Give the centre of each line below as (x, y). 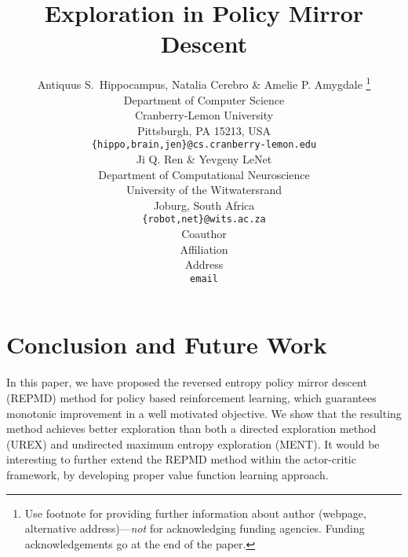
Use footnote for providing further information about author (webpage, (195, 513)
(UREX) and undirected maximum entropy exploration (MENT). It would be (193, 443)
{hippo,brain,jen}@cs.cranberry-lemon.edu (204, 145)
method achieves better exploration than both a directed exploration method (191, 429)
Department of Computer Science (204, 99)
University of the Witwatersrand (204, 190)
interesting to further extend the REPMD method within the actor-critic (181, 459)
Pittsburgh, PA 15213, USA (204, 130)
